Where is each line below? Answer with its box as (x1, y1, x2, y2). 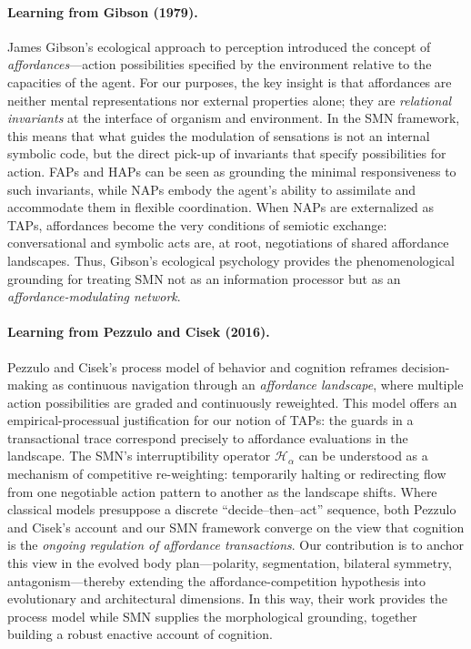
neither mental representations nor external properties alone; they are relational (7, 90, 452, 109)
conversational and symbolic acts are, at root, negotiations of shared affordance (7, 233, 449, 252)
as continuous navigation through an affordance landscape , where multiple (52, 375, 464, 394)
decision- (401, 357, 450, 376)
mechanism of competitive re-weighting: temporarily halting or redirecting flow (7, 464, 446, 483)
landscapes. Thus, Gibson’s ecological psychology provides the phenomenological (7, 250, 455, 269)
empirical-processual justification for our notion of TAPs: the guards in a (7, 411, 414, 430)
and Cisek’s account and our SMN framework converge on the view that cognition (7, 517, 465, 536)
